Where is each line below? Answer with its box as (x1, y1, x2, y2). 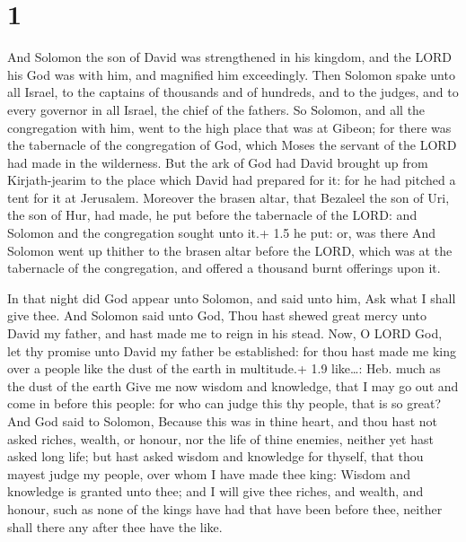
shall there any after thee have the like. (7, 517, 223, 536)
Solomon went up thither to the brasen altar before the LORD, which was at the (7, 240, 453, 259)
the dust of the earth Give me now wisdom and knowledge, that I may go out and (7, 376, 459, 395)
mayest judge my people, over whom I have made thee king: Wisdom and (7, 464, 410, 483)
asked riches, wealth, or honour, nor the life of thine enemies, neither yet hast (7, 429, 434, 448)
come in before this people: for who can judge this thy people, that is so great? (7, 394, 442, 413)
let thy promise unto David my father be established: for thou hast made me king (7, 341, 456, 360)
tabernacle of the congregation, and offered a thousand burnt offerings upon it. (7, 258, 441, 277)
